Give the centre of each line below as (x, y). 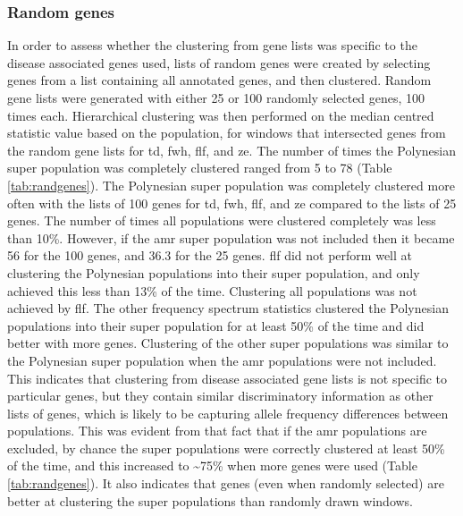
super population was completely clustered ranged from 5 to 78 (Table (200, 168)
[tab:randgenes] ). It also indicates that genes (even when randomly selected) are (226, 483)
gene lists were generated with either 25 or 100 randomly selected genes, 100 (216, 97)
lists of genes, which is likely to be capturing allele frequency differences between (228, 413)
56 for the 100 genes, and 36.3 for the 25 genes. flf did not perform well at (210, 255)
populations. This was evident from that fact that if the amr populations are (217, 431)
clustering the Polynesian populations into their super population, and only (214, 272)
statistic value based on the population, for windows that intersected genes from (227, 133)
